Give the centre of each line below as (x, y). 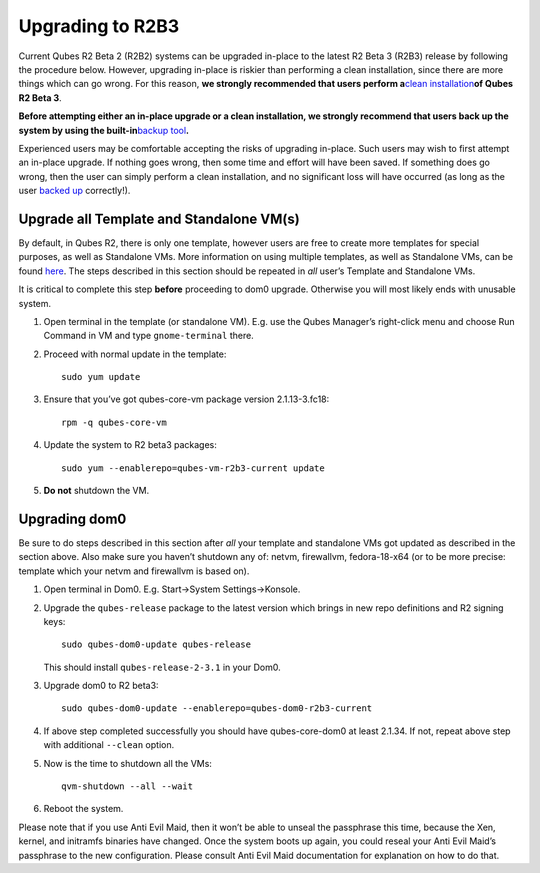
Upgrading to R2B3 (99, 26)
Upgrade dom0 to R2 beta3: (101, 686)
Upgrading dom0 (72, 518)
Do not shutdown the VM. (96, 491)
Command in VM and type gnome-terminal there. (148, 336)
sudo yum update (101, 377)
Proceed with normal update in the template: (135, 354)
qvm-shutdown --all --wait (127, 786)
